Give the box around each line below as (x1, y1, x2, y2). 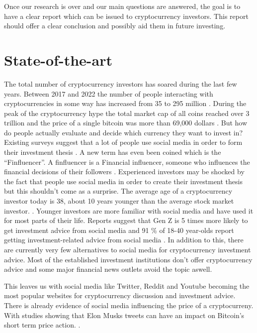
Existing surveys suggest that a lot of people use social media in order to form (4, 137, 243, 147)
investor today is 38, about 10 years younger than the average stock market (4, 196, 234, 206)
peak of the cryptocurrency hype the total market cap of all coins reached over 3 (4, 108, 250, 118)
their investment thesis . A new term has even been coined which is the (4, 147, 221, 157)
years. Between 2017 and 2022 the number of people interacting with (4, 88, 213, 99)
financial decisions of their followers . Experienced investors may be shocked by (4, 166, 245, 177)
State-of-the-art (4, 49, 113, 70)
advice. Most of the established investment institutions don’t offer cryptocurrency (4, 254, 253, 264)
